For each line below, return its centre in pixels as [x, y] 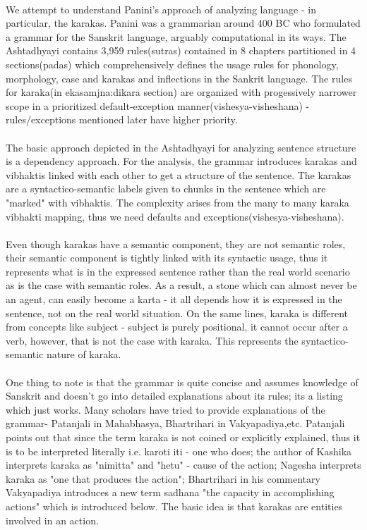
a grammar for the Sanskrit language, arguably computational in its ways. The [176, 36]
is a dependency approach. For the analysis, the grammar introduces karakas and [181, 161]
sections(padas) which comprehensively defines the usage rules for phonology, [172, 64]
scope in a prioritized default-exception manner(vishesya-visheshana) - [158, 105]
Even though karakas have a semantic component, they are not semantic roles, [176, 244]
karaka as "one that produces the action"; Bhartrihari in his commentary [163, 478]
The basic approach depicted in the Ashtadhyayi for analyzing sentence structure [181, 147]
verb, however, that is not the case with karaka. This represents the [152, 340]
